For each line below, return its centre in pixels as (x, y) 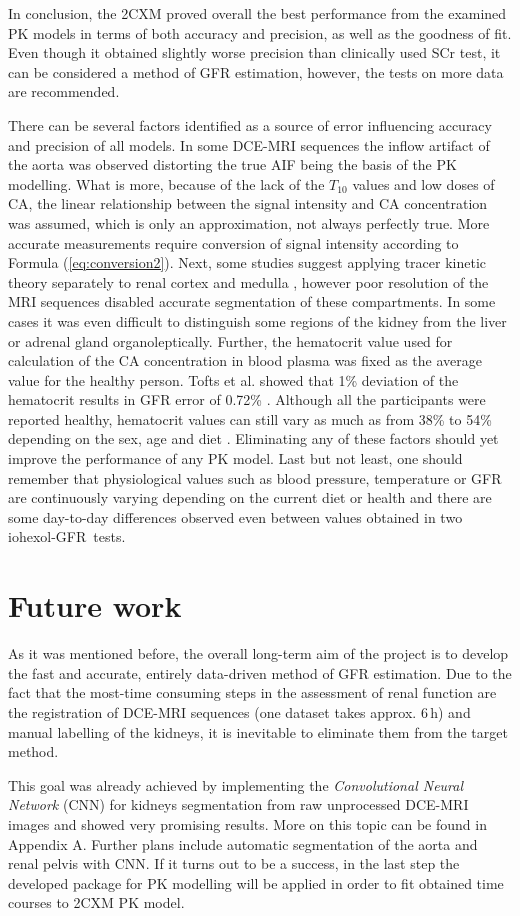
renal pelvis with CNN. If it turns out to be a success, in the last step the (234, 863)
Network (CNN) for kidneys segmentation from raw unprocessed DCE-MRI (238, 804)
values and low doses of (423, 183)
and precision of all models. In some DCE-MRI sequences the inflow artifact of (249, 144)
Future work (95, 605)
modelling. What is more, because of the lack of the (166, 183)
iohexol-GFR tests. (67, 536)
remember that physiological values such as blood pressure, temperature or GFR (255, 477)
